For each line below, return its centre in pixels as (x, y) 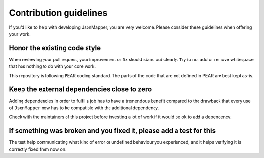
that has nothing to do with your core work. (53, 66)
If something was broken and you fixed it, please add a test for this (112, 131)
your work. (20, 34)
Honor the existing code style (55, 48)
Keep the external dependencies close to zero (80, 89)
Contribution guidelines (58, 13)
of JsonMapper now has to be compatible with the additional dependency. (84, 108)
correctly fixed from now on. (38, 149)
